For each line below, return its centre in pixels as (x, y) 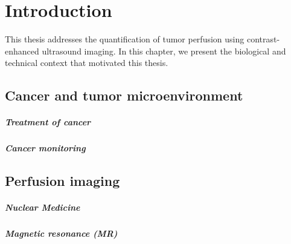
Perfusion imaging (62, 181)
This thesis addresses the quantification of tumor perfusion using (125, 39)
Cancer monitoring (45, 148)
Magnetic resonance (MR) (61, 233)
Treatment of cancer (48, 122)
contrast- (263, 39)
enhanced (22, 51)
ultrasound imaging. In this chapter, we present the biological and (164, 51)
